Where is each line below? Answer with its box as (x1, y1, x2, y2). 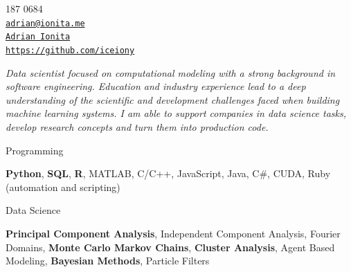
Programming (6, 143, 64, 157)
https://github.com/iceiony (6, 45, 135, 55)
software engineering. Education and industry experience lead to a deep (6, 79, 306, 93)
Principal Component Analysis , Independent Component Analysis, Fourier (6, 226, 341, 240)
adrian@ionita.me (6, 18, 85, 28)
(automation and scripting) (6, 179, 120, 194)
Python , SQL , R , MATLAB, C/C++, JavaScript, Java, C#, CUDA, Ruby (6, 166, 331, 181)
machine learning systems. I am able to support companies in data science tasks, (6, 106, 347, 120)
